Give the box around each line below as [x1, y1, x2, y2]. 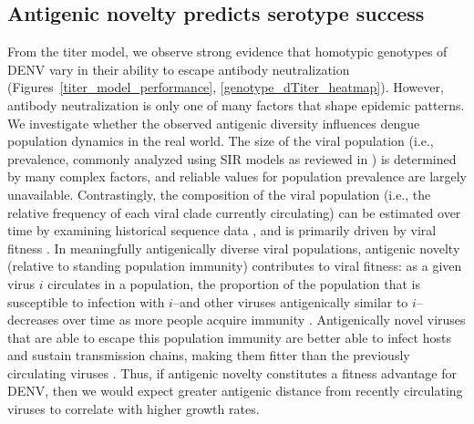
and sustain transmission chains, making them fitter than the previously [7, 346, 410, 365]
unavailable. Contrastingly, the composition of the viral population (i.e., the [7, 184, 431, 203]
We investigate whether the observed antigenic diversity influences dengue [7, 113, 420, 132]
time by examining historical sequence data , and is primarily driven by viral [7, 221, 437, 240]
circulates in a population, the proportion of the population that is [47, 274, 420, 293]
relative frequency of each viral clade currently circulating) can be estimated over [7, 202, 461, 222]
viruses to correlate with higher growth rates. [7, 399, 260, 419]
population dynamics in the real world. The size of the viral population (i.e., [7, 131, 434, 150]
